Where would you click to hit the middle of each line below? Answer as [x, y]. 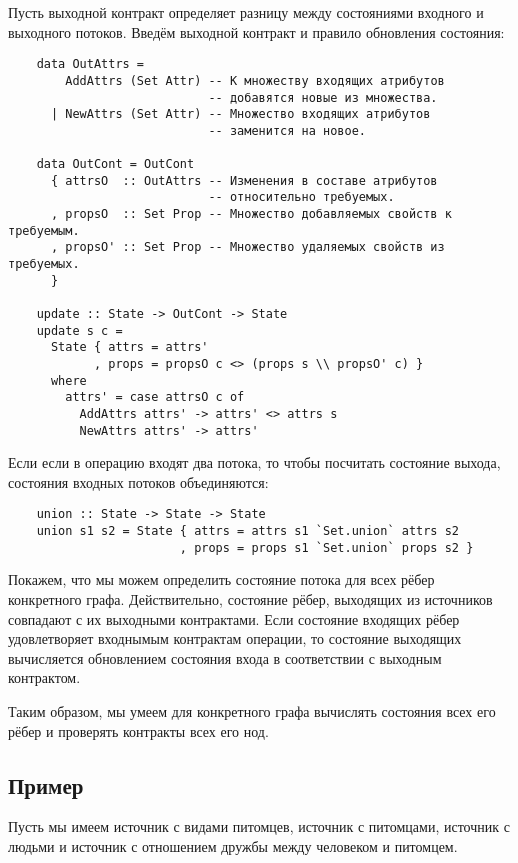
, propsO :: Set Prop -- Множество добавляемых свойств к [251, 214]
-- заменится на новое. [287, 130]
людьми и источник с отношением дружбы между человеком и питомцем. [233, 845]
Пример [46, 784]
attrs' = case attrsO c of [155, 397]
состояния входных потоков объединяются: [138, 481]
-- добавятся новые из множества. [323, 97]
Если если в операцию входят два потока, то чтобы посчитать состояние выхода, [254, 462]
